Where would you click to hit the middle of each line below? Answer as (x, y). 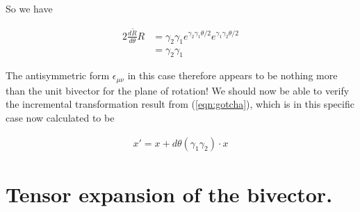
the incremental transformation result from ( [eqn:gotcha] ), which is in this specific (180, 104)
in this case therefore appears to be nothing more (232, 75)
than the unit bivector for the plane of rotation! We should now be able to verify (178, 90)
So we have (29, 8)
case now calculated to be (60, 117)
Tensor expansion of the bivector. (169, 194)
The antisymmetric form (58, 75)
